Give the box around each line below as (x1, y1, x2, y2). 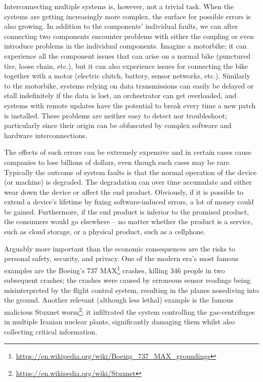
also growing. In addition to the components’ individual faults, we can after (4, 21, 238, 31)
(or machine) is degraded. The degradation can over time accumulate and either (4, 177, 252, 187)
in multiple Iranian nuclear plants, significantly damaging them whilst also (4, 316, 235, 327)
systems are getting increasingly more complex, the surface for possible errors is (4, 11, 251, 21)
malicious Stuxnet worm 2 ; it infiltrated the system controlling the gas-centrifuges (4, 305, 255, 317)
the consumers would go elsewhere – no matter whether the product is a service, (4, 216, 253, 227)
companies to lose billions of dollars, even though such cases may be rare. (4, 156, 232, 167)
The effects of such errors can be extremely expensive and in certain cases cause (4, 147, 252, 157)
